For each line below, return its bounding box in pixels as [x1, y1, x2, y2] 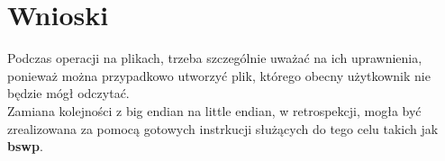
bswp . [7, 137, 43, 156]
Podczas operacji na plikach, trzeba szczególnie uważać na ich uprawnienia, [7, 49, 422, 67]
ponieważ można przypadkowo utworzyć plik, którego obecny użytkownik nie [7, 66, 431, 85]
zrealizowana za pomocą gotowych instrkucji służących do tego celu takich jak [7, 119, 439, 138]
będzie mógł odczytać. [7, 84, 130, 103]
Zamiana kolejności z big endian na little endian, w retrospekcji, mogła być [7, 101, 422, 120]
